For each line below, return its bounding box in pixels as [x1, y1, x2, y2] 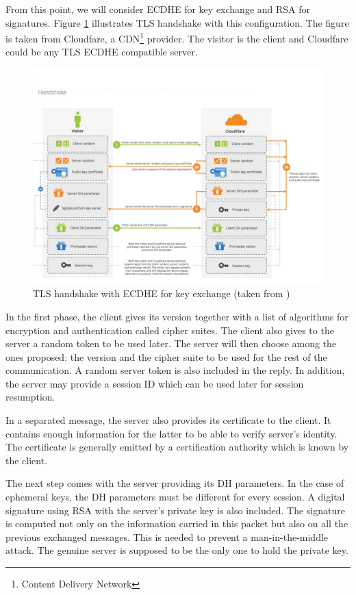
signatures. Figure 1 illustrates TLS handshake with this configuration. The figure [5, 15, 349, 29]
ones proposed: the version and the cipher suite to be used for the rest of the [5, 349, 327, 364]
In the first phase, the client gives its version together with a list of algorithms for [5, 309, 348, 323]
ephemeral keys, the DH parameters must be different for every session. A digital [5, 490, 345, 504]
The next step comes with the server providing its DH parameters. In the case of [5, 476, 344, 490]
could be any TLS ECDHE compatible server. [5, 45, 198, 59]
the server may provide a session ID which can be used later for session [5, 376, 304, 390]
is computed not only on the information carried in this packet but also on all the [5, 516, 348, 531]
